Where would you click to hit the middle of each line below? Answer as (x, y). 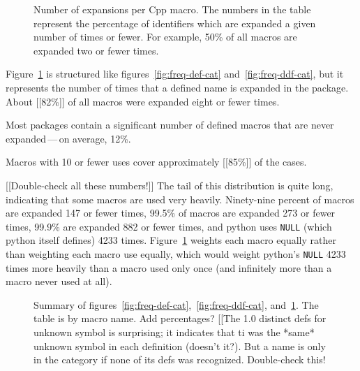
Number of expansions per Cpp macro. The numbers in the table (172, 9)
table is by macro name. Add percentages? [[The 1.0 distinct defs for (180, 318)
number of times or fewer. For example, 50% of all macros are (165, 37)
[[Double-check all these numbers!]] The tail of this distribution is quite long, (170, 185)
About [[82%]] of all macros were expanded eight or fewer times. (143, 101)
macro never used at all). (59, 281)
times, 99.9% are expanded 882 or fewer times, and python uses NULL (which (169, 226)
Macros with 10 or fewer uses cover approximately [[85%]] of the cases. (156, 162)
